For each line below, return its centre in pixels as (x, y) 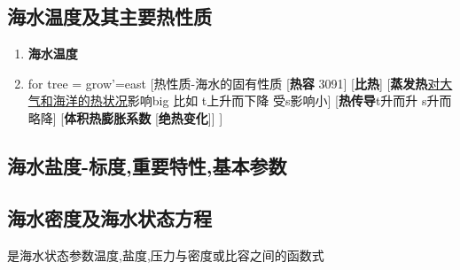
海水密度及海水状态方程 (109, 217)
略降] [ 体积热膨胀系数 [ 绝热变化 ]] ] (125, 117)
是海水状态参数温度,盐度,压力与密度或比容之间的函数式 (166, 255)
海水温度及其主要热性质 (109, 16)
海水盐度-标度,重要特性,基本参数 (147, 165)
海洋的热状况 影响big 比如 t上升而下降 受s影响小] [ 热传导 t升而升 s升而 (252, 100)
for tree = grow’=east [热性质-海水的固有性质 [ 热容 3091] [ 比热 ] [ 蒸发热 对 (234, 83)
